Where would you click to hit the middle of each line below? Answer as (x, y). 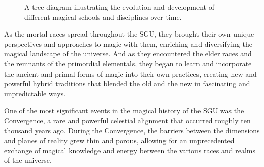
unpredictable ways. (35, 93)
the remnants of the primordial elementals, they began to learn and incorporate (128, 63)
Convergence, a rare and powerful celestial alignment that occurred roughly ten (127, 120)
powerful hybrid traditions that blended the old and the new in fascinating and (127, 83)
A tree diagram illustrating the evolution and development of (119, 7)
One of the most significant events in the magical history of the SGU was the (124, 110)
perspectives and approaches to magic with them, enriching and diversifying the (128, 43)
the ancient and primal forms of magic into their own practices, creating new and (130, 73)
